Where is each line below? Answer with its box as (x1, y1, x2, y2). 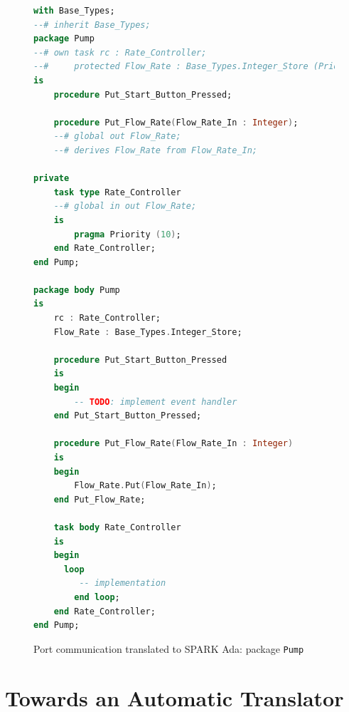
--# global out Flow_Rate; (53, 131, 181, 142)
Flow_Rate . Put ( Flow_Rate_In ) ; (74, 480, 217, 491)
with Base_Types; (33, 6, 115, 16)
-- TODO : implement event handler (74, 396, 237, 407)
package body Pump (33, 284, 120, 295)
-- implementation (79, 578, 166, 589)
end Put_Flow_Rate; (53, 494, 146, 505)
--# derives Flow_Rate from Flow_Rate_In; (53, 145, 257, 155)
